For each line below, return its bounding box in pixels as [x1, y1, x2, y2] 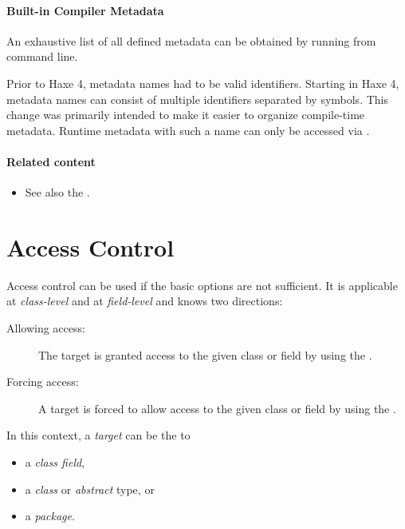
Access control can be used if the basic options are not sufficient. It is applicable [6, 276, 398, 293]
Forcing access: [6, 373, 79, 390]
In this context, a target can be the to [6, 427, 191, 443]
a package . [25, 507, 75, 524]
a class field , [25, 454, 85, 471]
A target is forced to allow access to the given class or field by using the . [38, 400, 396, 416]
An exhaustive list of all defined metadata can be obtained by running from [6, 32, 376, 49]
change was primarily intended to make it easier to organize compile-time [6, 106, 365, 123]
